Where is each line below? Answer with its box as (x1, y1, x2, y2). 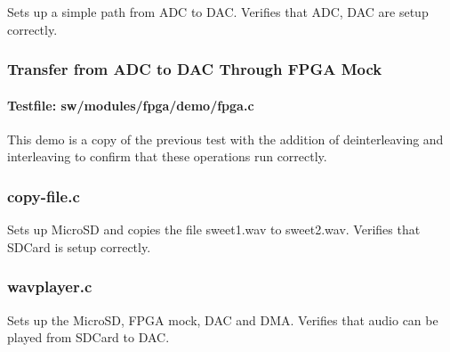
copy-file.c (7, 184, 80, 207)
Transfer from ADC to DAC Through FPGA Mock (7, 58, 382, 80)
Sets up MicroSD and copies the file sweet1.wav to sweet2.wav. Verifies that (7, 220, 421, 239)
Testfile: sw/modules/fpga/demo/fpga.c (7, 95, 254, 114)
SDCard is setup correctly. (7, 237, 151, 256)
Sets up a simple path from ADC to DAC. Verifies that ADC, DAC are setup (7, 3, 429, 20)
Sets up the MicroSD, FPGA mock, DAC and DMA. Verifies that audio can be (7, 310, 438, 329)
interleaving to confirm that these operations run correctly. (7, 147, 327, 166)
